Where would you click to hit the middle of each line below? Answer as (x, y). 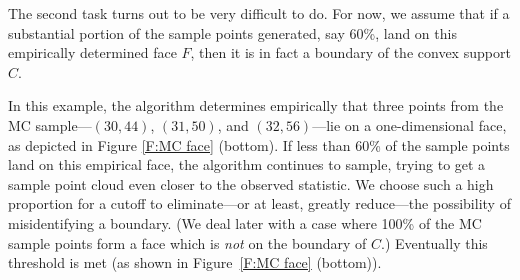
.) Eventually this (434, 242)
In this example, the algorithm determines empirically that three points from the (256, 105)
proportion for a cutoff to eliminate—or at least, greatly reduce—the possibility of (259, 203)
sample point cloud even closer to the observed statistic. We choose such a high (251, 183)
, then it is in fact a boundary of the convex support (350, 52)
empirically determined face (92, 52)
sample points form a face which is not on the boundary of (187, 242)
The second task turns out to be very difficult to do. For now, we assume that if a (259, 13)
